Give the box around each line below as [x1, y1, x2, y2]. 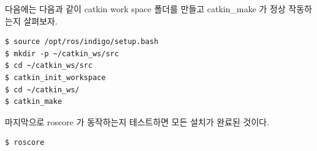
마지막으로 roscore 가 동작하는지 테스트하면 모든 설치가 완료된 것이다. [5, 115, 269, 128]
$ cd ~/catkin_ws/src [5, 61, 93, 70]
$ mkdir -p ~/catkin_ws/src [5, 49, 119, 58]
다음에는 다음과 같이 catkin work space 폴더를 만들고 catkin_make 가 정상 [5, 2, 286, 15]
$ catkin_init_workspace [5, 73, 106, 82]
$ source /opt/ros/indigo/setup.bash [5, 37, 158, 46]
